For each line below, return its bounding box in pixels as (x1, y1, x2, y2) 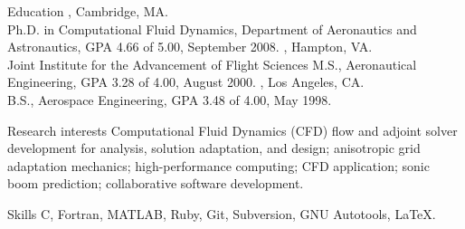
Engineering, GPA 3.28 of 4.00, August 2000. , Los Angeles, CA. (7, 72, 365, 91)
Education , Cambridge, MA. (7, 2, 168, 20)
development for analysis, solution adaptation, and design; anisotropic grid (7, 138, 421, 157)
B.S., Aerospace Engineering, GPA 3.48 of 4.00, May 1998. (7, 90, 332, 109)
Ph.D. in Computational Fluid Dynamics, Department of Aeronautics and (7, 19, 417, 38)
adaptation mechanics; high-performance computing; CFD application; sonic (7, 156, 430, 175)
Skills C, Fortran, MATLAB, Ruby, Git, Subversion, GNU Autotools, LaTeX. (7, 204, 436, 223)
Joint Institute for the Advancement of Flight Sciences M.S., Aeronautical (7, 54, 417, 73)
